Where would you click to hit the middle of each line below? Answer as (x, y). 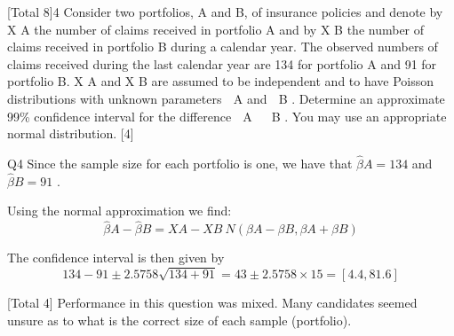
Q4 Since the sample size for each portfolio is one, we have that (180, 163)
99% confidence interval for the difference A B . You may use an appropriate (227, 116)
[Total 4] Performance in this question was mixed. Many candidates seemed (212, 302)
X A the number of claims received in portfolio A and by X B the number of (216, 29)
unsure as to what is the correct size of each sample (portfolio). (179, 320)
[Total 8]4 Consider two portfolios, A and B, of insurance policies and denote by (225, 12)
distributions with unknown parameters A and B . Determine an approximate (226, 98)
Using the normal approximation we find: (119, 211)
